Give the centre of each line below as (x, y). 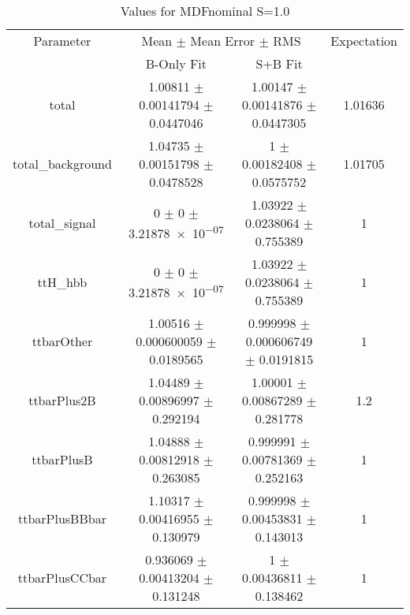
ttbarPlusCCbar (62, 578)
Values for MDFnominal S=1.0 (205, 11)
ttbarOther (62, 341)
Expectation (364, 41)
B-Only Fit (176, 63)
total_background (62, 164)
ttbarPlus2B (62, 400)
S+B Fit (279, 63)
